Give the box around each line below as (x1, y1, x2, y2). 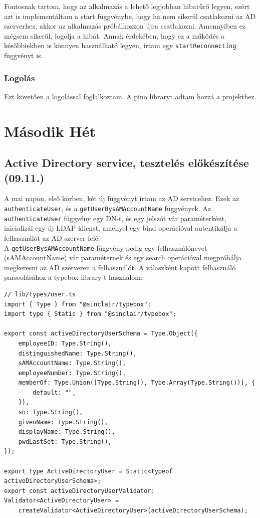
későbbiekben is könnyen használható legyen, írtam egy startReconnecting (4, 40, 236, 51)
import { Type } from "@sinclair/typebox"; (4, 300, 151, 308)
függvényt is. (4, 50, 43, 61)
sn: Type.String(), (18, 409, 83, 416)
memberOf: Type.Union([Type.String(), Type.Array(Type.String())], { (18, 379, 255, 387)
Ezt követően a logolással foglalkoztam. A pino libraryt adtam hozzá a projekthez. (4, 91, 256, 101)
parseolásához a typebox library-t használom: (4, 272, 143, 282)
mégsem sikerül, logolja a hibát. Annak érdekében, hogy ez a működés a (4, 30, 225, 41)
